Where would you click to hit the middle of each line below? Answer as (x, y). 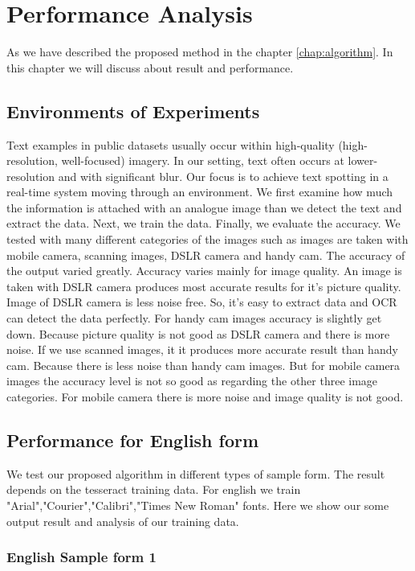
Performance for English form (133, 440)
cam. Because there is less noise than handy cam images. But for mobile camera (203, 365)
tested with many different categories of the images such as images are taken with (207, 239)
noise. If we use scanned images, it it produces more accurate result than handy (202, 349)
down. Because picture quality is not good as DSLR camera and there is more (198, 333)
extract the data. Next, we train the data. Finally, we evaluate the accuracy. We (203, 223)
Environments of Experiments (133, 111)
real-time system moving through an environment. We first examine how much (200, 192)
